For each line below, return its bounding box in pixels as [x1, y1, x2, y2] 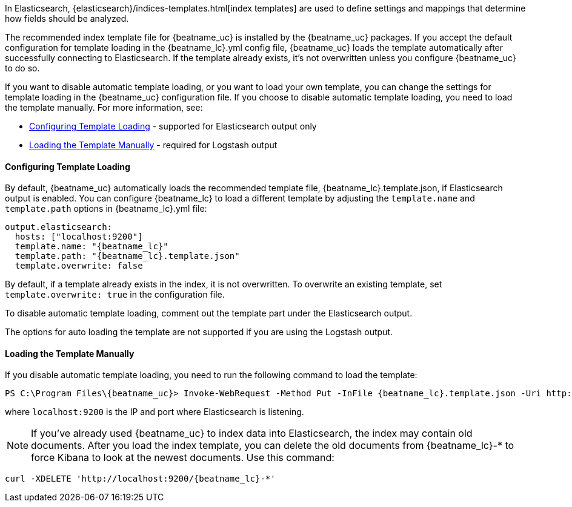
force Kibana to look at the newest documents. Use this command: [31, 451, 334, 464]
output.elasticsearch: [5, 222, 113, 232]
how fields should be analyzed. [5, 13, 129, 24]
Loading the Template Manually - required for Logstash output [29, 140, 278, 150]
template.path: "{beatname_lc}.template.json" [15, 251, 240, 261]
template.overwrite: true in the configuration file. [5, 289, 225, 300]
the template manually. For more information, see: [5, 102, 203, 113]
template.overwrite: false [15, 261, 143, 271]
